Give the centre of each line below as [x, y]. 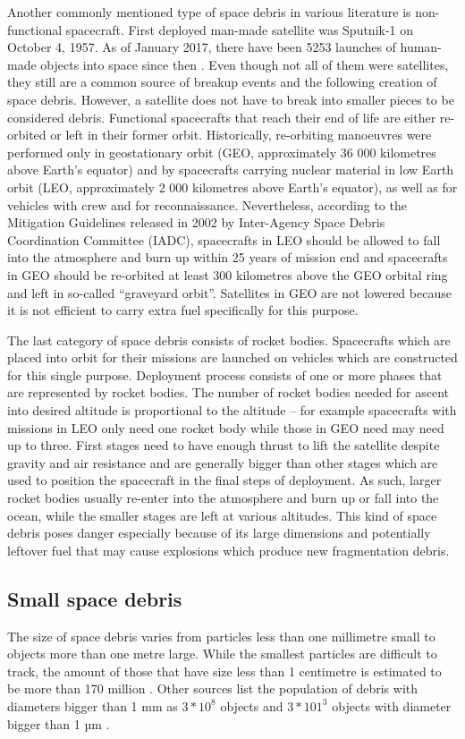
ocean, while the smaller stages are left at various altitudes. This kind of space [222, 515]
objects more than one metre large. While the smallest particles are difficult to [222, 654]
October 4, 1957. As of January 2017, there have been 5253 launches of [202, 47]
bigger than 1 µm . [59, 723]
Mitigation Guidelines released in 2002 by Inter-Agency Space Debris [196, 222]
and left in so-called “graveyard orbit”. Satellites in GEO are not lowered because [229, 292]
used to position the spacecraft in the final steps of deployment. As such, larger [224, 480]
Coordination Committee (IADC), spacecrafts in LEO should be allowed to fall [224, 239]
